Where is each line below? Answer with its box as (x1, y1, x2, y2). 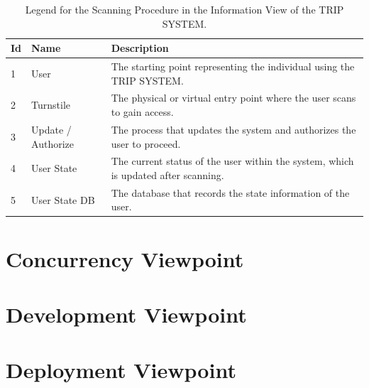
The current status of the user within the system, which (111, 153, 354, 168)
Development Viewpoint (6, 300, 247, 329)
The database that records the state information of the (111, 185, 350, 200)
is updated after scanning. (111, 167, 224, 182)
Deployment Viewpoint (6, 355, 236, 384)
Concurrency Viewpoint (6, 244, 244, 273)
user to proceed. (111, 136, 181, 151)
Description (111, 41, 169, 55)
